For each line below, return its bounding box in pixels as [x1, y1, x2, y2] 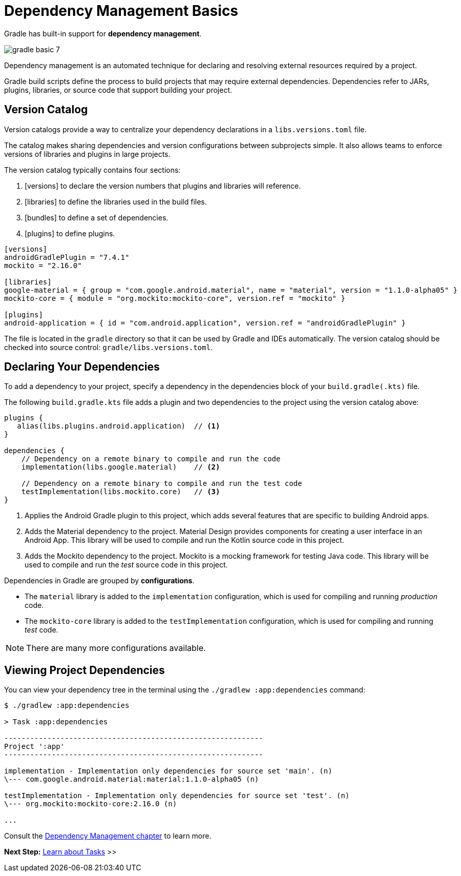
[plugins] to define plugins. [25, 229, 115, 238]
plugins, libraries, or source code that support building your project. [4, 85, 233, 94]
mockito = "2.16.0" [4, 261, 82, 270]
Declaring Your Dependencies [4, 360, 160, 374]
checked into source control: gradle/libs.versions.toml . [4, 342, 213, 352]
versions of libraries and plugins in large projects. [4, 149, 171, 158]
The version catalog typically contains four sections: [4, 165, 181, 174]
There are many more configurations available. [26, 643, 206, 654]
